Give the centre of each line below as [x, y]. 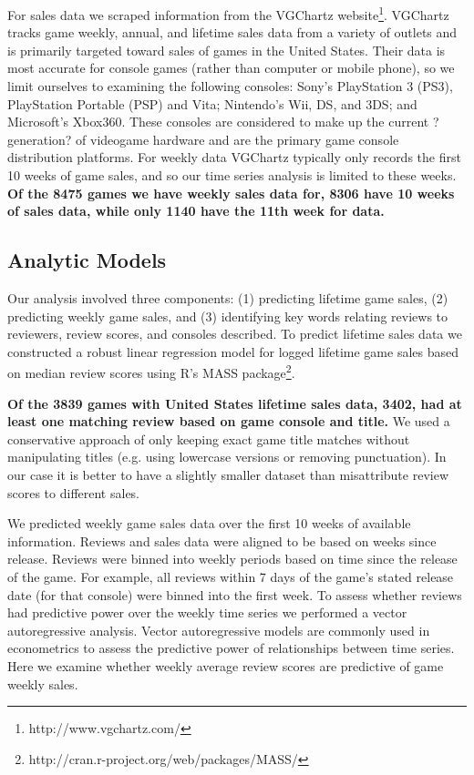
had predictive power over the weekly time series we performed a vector [207, 612]
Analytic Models [87, 260]
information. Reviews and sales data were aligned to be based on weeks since [222, 540]
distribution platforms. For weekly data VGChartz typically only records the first [234, 157]
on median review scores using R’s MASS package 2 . [151, 372]
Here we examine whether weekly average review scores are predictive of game [226, 665]
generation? [40, 139]
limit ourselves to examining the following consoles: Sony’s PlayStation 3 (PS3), [230, 86]
